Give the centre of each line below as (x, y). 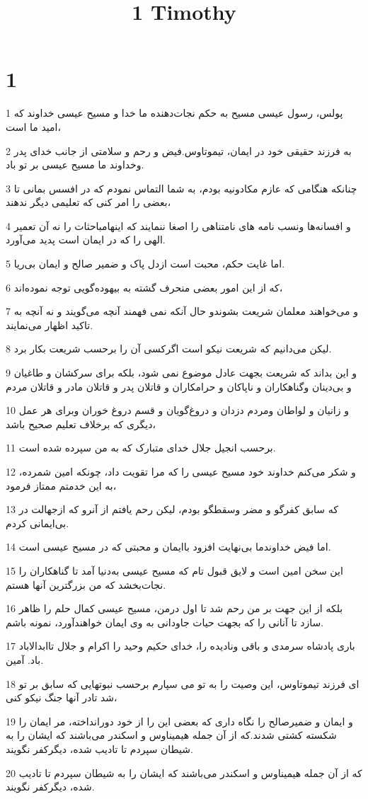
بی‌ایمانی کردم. (38, 523)
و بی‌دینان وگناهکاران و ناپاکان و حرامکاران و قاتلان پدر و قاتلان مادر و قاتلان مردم (179, 386)
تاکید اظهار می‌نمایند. (50, 324)
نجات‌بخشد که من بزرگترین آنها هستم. (86, 584)
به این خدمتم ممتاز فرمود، (61, 485)
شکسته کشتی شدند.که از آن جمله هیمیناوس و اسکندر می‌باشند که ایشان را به (171, 735)
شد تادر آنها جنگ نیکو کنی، (62, 697)
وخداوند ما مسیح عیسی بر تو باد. (75, 165)
